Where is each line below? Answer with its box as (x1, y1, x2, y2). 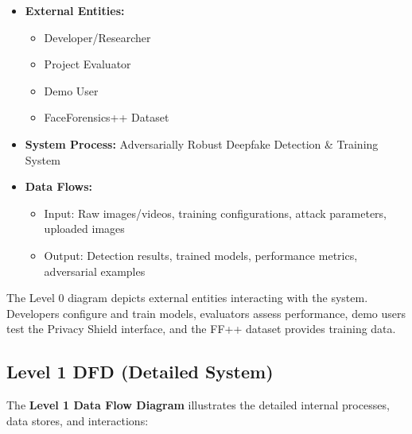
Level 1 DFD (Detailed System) (6, 359, 274, 384)
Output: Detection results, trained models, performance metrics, (44, 246, 358, 263)
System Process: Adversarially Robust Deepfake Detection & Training (25, 135, 379, 152)
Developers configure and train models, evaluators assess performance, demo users (6, 304, 406, 321)
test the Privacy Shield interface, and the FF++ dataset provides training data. (6, 320, 396, 337)
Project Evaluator (44, 56, 131, 72)
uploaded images (44, 220, 125, 237)
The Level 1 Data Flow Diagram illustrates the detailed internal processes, (6, 397, 390, 413)
